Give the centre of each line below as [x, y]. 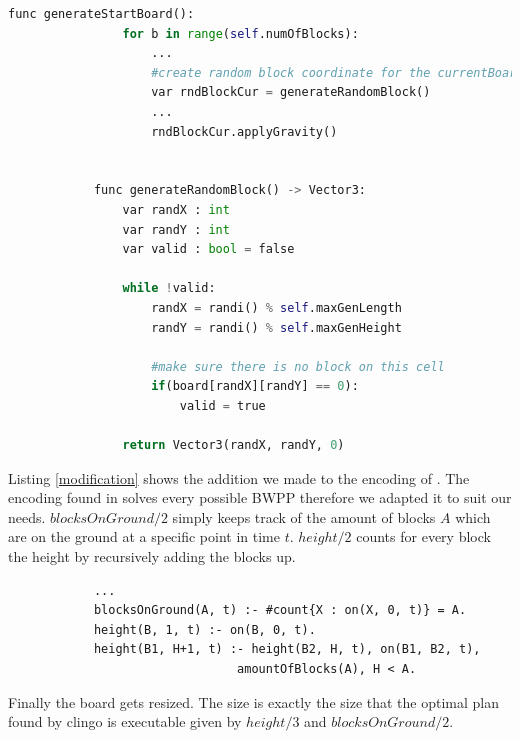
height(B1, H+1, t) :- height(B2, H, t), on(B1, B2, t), [287, 649]
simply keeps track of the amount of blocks [304, 516]
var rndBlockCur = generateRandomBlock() [291, 92]
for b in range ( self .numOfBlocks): [240, 33]
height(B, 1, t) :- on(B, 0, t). [204, 629]
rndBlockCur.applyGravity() [244, 131]
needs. [27, 516]
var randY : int [176, 229]
